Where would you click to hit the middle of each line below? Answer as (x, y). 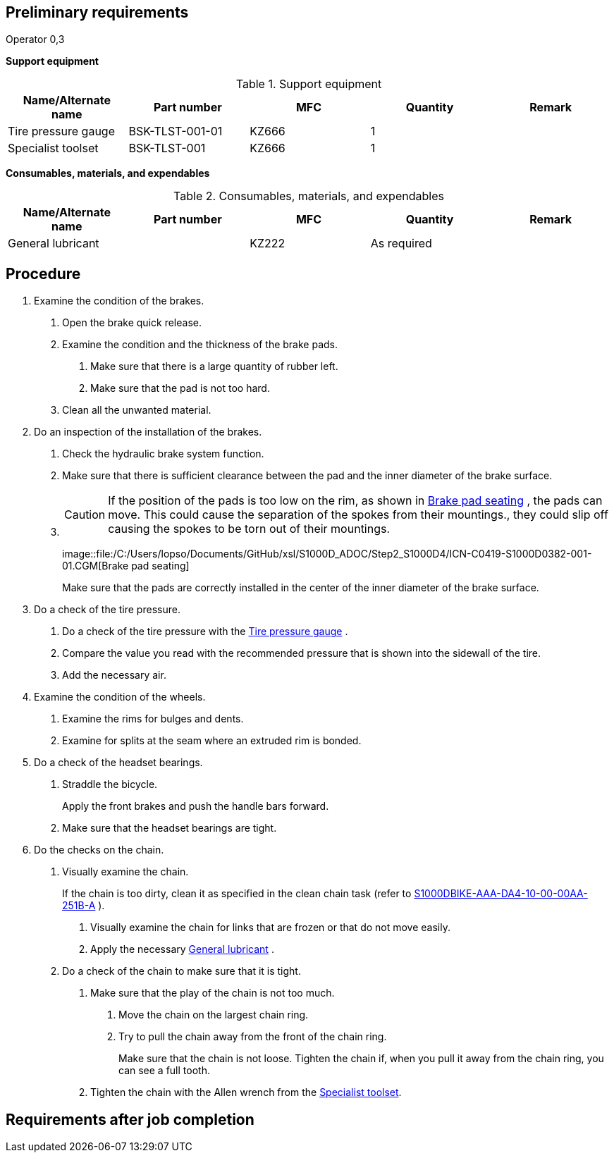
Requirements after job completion (130, 1119)
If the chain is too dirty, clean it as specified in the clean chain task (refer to (237, 894)
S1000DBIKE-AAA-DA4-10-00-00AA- (501, 894)
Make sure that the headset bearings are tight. (170, 828)
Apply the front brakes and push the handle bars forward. (196, 806)
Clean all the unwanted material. (137, 410)
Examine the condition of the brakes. (119, 301)
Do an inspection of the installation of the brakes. (148, 432)
